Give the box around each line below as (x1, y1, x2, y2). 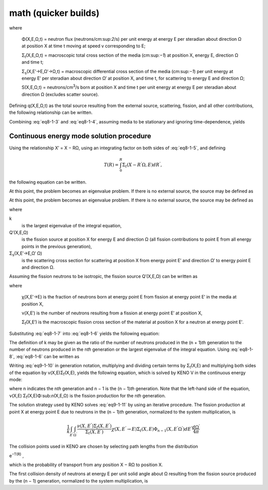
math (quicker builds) (9, 7, 100, 18)
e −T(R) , (9, 452, 24, 459)
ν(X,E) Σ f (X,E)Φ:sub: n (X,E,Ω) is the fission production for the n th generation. (9, 392, 166, 400)
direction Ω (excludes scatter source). (21, 91, 99, 97)
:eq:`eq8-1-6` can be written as (15, 353, 79, 359)
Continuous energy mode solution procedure (9, 132, 151, 140)
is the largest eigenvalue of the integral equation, (21, 222, 122, 228)
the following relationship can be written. (9, 109, 93, 115)
